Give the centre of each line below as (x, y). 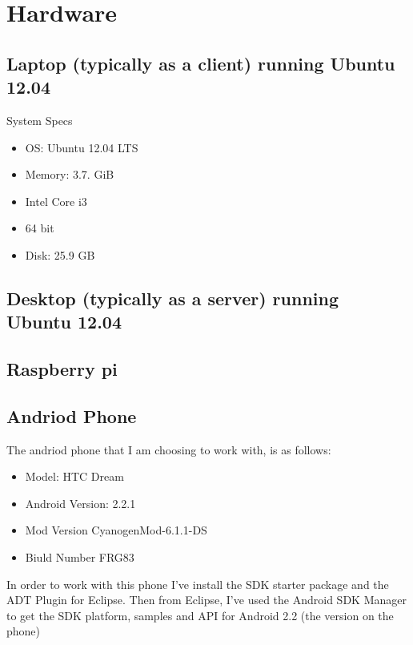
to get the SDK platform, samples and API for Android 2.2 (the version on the (200, 615)
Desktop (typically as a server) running (173, 298)
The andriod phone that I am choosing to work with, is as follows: (169, 449)
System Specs (40, 120)
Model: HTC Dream (74, 476)
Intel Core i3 (56, 201)
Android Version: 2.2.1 (80, 503)
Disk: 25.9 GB (60, 254)
